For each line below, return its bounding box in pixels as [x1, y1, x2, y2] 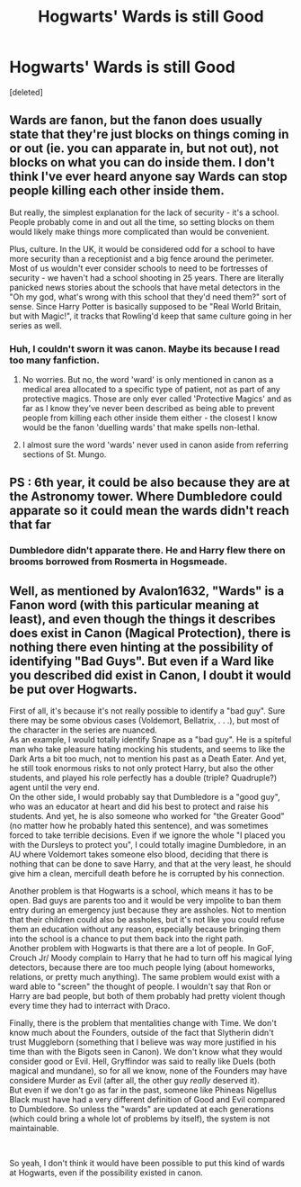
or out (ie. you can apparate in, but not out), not [9, 141, 279, 157]
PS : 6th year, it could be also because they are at [9, 475, 290, 490]
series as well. [9, 319, 63, 330]
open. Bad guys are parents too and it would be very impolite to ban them [9, 895, 281, 906]
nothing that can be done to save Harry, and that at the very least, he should [9, 859, 292, 869]
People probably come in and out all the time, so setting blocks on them [9, 216, 275, 227]
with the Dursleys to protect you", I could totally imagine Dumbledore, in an [9, 840, 287, 850]
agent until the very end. [9, 782, 101, 793]
